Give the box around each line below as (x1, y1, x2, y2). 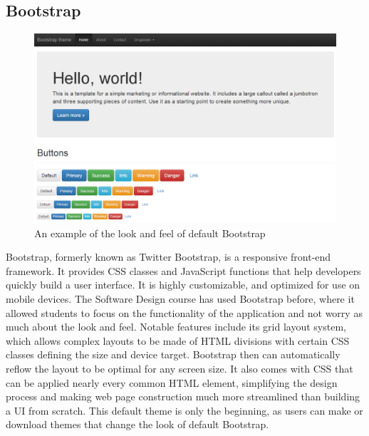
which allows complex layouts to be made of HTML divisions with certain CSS (6, 333, 350, 348)
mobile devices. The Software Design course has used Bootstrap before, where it (6, 291, 355, 306)
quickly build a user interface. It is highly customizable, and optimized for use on (6, 277, 360, 292)
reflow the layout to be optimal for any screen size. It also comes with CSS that (6, 360, 353, 375)
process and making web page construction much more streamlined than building (6, 389, 360, 404)
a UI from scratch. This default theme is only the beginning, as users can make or (6, 403, 363, 417)
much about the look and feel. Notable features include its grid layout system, (6, 319, 346, 334)
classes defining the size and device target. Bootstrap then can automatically (6, 347, 341, 362)
